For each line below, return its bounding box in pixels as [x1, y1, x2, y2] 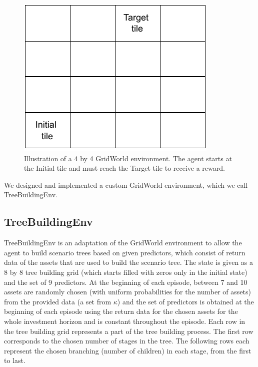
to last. [4, 355, 25, 365]
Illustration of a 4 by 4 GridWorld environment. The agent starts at [24, 153, 232, 163]
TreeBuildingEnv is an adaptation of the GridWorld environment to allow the [4, 237, 242, 248]
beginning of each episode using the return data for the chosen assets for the [4, 306, 238, 316]
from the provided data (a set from [4, 296, 111, 306]
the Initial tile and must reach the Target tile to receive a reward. [24, 163, 225, 173]
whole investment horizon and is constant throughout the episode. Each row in [4, 315, 245, 326]
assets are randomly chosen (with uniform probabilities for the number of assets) [4, 286, 251, 297]
